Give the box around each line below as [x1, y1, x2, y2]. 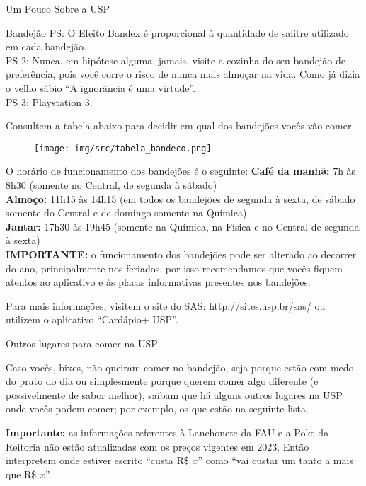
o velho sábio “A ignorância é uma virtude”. [6, 80, 196, 95]
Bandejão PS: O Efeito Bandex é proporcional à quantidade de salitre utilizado [6, 25, 349, 40]
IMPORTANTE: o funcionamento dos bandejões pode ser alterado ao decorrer [6, 246, 357, 261]
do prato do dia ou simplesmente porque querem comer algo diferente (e [6, 374, 319, 388]
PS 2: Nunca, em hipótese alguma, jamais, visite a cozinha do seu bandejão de [6, 52, 345, 67]
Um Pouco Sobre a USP [6, 1, 110, 16]
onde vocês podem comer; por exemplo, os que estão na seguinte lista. [6, 401, 309, 416]
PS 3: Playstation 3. [6, 94, 93, 109]
